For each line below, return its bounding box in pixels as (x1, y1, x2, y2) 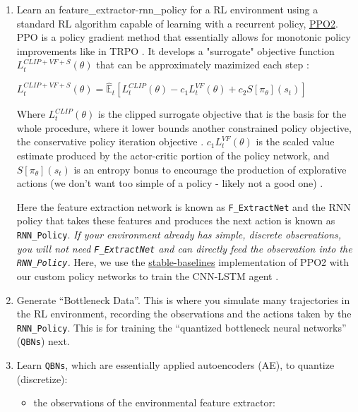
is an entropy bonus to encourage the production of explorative (73, 162, 347, 176)
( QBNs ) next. (16, 334, 70, 349)
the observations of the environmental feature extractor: (33, 395, 275, 410)
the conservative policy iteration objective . (16, 134, 204, 149)
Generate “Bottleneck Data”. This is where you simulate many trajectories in (16, 292, 350, 307)
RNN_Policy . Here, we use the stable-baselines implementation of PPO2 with (16, 255, 349, 269)
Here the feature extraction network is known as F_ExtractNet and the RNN (16, 199, 351, 214)
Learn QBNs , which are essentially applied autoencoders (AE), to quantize (16, 358, 335, 372)
